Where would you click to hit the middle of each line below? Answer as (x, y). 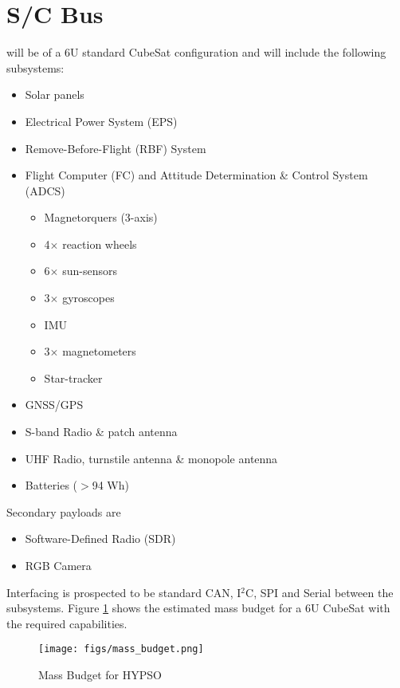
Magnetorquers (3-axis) (101, 217)
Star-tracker (73, 377)
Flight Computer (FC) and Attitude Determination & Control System (196, 175)
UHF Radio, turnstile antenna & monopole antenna (151, 458)
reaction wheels (100, 244)
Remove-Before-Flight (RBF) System (116, 148)
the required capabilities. (67, 623)
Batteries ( (51, 485)
